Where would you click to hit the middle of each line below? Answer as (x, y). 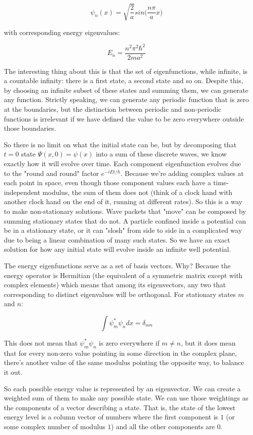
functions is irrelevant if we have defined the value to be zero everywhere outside (124, 118)
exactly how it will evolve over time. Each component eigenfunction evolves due (123, 164)
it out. (13, 372)
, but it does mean (208, 342)
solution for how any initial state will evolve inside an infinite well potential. (117, 249)
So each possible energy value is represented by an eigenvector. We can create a (122, 388)
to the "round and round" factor (52, 173)
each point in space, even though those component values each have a (108, 183)
